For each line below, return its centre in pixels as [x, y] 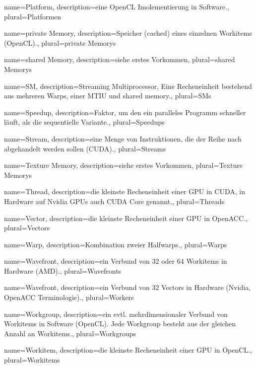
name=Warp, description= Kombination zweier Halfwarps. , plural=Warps [116, 244]
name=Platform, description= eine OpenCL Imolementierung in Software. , [117, 6]
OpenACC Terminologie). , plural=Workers [69, 297]
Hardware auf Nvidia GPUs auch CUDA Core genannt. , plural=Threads [114, 201]
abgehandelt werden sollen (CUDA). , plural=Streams [85, 148]
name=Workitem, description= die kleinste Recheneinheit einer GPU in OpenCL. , [128, 350]
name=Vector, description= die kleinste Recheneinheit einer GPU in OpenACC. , [126, 218]
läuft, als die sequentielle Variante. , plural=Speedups [84, 122]
